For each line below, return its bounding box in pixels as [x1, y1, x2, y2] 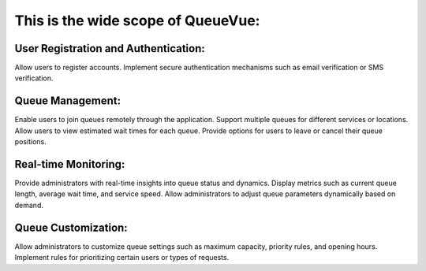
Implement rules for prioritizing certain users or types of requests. [14, 253, 230, 262]
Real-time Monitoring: [14, 158, 125, 171]
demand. [14, 200, 43, 210]
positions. [14, 137, 47, 147]
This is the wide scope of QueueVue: [14, 12, 260, 29]
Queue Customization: [14, 221, 128, 234]
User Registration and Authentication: [14, 42, 205, 55]
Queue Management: [14, 95, 121, 108]
